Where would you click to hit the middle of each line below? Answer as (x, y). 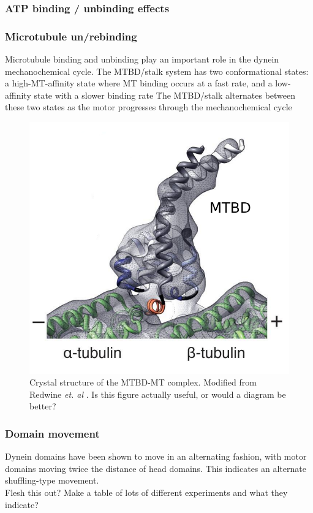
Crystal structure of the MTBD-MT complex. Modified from (143, 382)
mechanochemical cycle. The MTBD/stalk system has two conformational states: (157, 71)
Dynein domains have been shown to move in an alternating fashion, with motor (156, 456)
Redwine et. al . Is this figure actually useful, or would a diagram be (158, 394)
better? (43, 406)
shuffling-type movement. (52, 480)
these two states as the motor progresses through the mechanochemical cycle (149, 107)
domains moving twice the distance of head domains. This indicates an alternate (156, 468)
